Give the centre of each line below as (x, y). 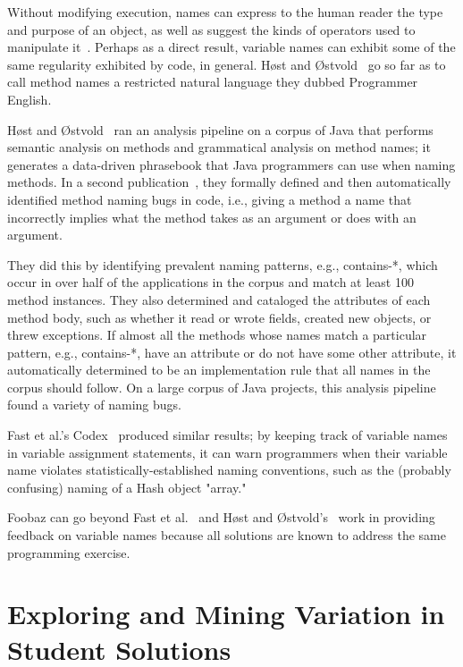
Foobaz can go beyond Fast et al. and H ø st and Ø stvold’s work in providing (221, 517)
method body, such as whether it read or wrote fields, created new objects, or (219, 317)
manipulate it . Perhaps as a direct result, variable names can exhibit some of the (231, 47)
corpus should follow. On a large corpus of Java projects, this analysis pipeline (222, 387)
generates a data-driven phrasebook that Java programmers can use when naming (231, 164)
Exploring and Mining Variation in (226, 614)
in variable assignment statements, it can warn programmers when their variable (227, 452)
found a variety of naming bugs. (94, 405)
